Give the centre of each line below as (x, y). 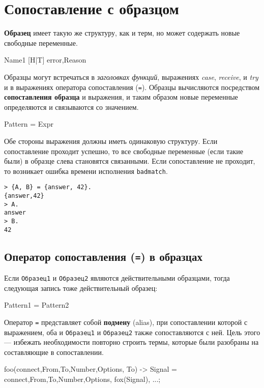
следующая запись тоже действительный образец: (81, 288)
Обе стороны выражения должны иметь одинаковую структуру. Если (111, 141)
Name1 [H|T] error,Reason (45, 60)
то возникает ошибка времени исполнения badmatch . (86, 171)
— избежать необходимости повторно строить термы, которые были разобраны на (131, 342)
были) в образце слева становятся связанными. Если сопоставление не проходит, (130, 161)
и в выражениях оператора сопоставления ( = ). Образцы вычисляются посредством (132, 87)
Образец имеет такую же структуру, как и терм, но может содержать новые (122, 33)
